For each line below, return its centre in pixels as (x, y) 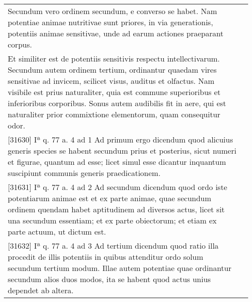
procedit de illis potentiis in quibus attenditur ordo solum (106, 257)
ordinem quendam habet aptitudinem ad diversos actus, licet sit (116, 209)
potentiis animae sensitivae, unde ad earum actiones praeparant (116, 33)
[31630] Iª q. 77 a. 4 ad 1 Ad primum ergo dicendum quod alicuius (120, 139)
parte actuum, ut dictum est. (57, 231)
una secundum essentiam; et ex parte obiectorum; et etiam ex (112, 220)
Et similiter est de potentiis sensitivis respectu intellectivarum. (114, 58)
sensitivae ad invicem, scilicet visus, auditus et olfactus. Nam (111, 81)
